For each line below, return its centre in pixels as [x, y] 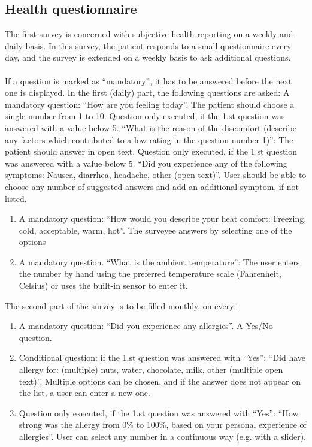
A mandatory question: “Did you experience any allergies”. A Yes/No [146, 326]
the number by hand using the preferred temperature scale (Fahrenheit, [150, 274]
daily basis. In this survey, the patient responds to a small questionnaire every [148, 45]
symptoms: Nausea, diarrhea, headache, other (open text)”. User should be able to [156, 175]
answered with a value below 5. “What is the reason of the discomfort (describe [151, 127]
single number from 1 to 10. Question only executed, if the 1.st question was [145, 116]
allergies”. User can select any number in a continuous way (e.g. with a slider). [163, 437]
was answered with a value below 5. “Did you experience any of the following [146, 163]
